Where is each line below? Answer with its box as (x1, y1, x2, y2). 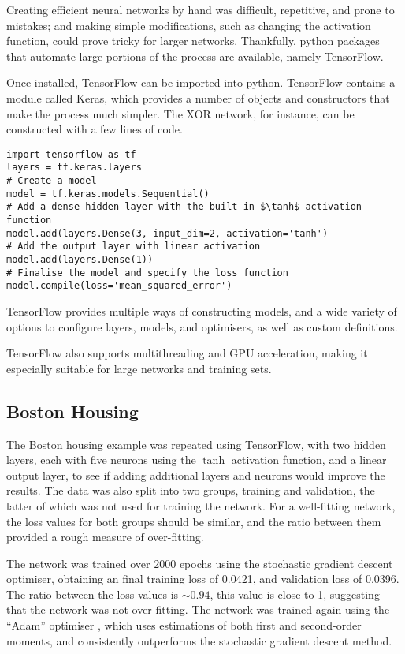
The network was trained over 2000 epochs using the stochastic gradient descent (6, 555, 393, 571)
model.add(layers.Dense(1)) (6, 254, 154, 265)
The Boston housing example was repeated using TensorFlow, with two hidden (6, 435, 386, 452)
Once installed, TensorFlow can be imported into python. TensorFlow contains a (6, 74, 396, 91)
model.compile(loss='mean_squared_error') (6, 280, 232, 292)
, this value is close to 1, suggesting (210, 585, 380, 602)
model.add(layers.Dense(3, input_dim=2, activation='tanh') (6, 227, 329, 239)
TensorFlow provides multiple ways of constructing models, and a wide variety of (6, 302, 397, 319)
